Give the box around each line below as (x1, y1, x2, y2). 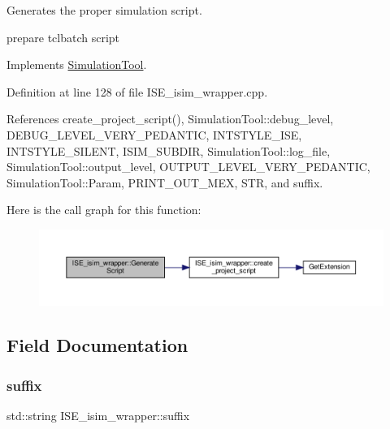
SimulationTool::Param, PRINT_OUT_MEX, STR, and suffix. (6, 174, 323, 191)
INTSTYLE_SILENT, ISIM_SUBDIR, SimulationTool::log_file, (6, 142, 331, 159)
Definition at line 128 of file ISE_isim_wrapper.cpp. (6, 83, 268, 100)
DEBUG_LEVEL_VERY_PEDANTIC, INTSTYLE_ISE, (6, 126, 302, 143)
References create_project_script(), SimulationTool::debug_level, (6, 110, 334, 127)
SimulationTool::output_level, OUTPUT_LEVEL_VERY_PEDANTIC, (6, 158, 370, 175)
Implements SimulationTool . (6, 56, 147, 73)
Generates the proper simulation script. (6, 2, 202, 18)
